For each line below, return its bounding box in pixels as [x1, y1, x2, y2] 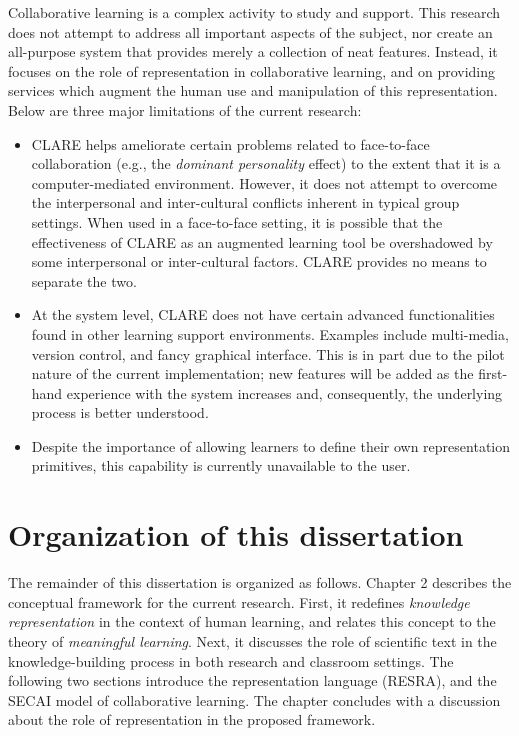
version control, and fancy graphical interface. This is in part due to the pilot [31, 343, 505, 364]
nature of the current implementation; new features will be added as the [31, 363, 474, 384]
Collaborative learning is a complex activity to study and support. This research [8, 2, 501, 22]
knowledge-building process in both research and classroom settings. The [8, 650, 454, 671]
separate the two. [31, 270, 137, 291]
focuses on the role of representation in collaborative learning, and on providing [8, 60, 496, 81]
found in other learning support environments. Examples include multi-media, [31, 323, 509, 344]
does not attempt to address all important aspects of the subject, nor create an [8, 21, 493, 42]
